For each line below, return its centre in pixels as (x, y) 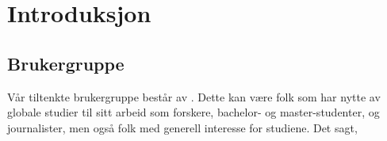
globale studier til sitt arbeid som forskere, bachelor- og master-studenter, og (193, 112)
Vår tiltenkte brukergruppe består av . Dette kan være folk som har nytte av (194, 96)
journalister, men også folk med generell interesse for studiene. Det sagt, (182, 127)
